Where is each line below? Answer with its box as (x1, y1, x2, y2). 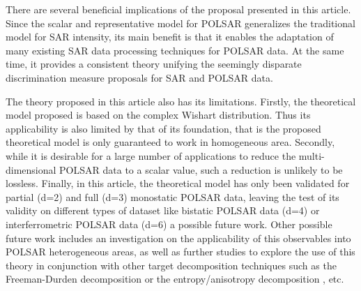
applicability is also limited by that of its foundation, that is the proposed (6, 121, 321, 135)
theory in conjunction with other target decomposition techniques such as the (6, 258, 337, 272)
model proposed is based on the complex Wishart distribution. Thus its (6, 107, 311, 122)
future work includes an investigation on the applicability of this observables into (6, 230, 351, 245)
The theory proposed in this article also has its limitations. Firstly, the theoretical (6, 94, 356, 108)
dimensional (6, 162, 56, 177)
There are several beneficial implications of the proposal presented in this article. (6, 2, 351, 16)
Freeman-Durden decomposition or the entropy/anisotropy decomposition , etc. (6, 271, 344, 286)
